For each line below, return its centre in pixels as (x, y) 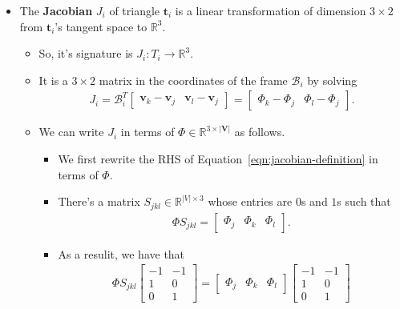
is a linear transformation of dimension (271, 10)
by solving (332, 80)
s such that (364, 201)
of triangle (135, 10)
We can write (71, 132)
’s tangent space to (101, 26)
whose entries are (250, 201)
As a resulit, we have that (121, 253)
